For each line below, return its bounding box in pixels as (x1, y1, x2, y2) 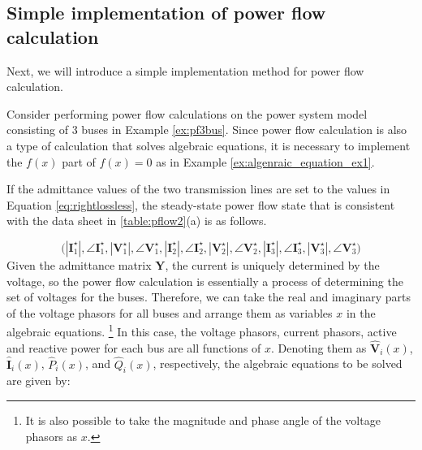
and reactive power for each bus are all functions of (6, 339, 261, 356)
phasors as (25, 427, 78, 444)
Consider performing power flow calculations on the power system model (6, 105, 368, 122)
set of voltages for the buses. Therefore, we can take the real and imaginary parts (6, 288, 411, 305)
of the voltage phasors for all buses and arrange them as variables (6, 304, 333, 321)
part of (62, 153, 96, 170)
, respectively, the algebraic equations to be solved (153, 355, 403, 372)
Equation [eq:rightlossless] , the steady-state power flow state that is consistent (6, 196, 395, 213)
